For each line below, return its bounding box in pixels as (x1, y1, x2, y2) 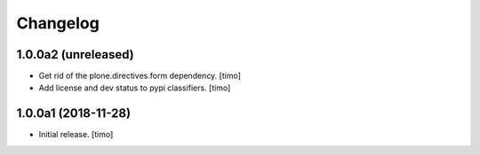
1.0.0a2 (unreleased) (16, 47, 134, 62)
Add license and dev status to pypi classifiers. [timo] (38, 82, 231, 93)
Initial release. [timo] (38, 129, 114, 140)
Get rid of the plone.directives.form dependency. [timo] (38, 71, 242, 81)
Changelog (16, 13, 100, 33)
